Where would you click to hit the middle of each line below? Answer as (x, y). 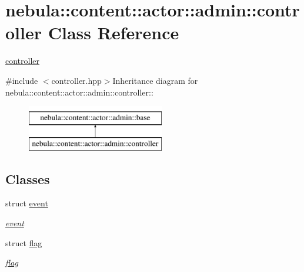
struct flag (24, 242)
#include (22, 80)
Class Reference (113, 33)
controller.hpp (76, 80)
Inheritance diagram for (155, 80)
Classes (28, 178)
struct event (27, 203)
